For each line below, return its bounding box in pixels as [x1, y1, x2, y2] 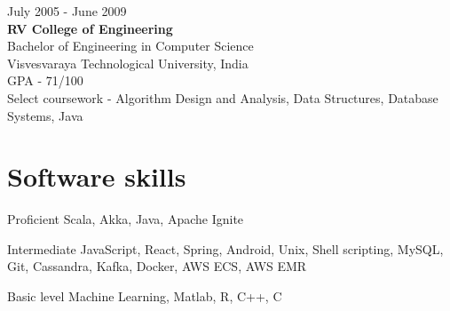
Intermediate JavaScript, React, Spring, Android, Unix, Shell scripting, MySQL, [7, 239, 444, 258]
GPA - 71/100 [7, 71, 83, 90]
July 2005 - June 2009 [7, 2, 127, 20]
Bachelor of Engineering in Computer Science [7, 36, 254, 55]
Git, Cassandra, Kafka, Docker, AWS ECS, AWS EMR [7, 257, 307, 275]
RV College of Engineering [7, 19, 173, 37]
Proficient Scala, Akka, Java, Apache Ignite [7, 210, 244, 228]
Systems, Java [7, 106, 83, 124]
